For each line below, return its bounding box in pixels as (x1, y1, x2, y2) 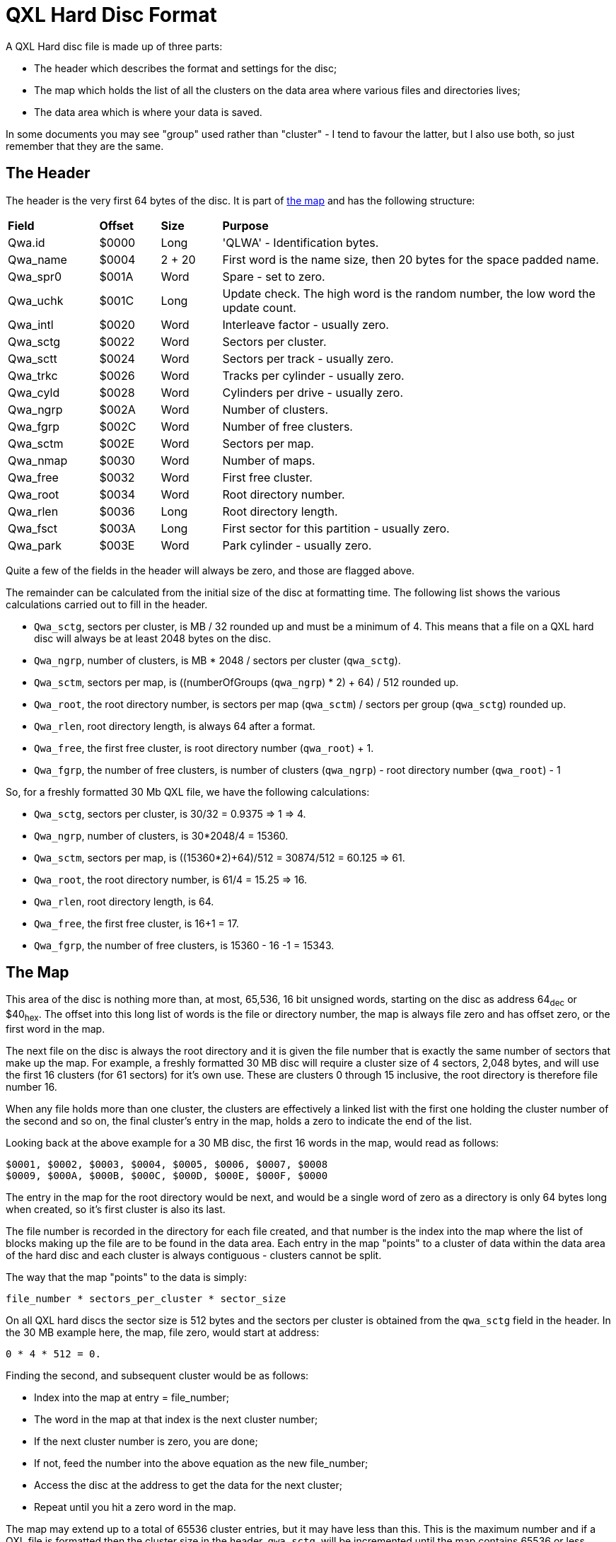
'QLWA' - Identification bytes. (222, 235, 379, 250)
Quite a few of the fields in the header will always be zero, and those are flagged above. (6, 564, 415, 576)
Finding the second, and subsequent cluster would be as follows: (6, 1369, 309, 1382)
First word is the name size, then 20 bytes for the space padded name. (222, 252, 599, 267)
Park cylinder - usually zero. (222, 538, 372, 552)
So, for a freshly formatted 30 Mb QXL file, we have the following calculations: (6, 785, 370, 798)
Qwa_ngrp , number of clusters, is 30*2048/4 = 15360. (34, 829, 289, 842)
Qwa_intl (8, 317, 54, 332)
